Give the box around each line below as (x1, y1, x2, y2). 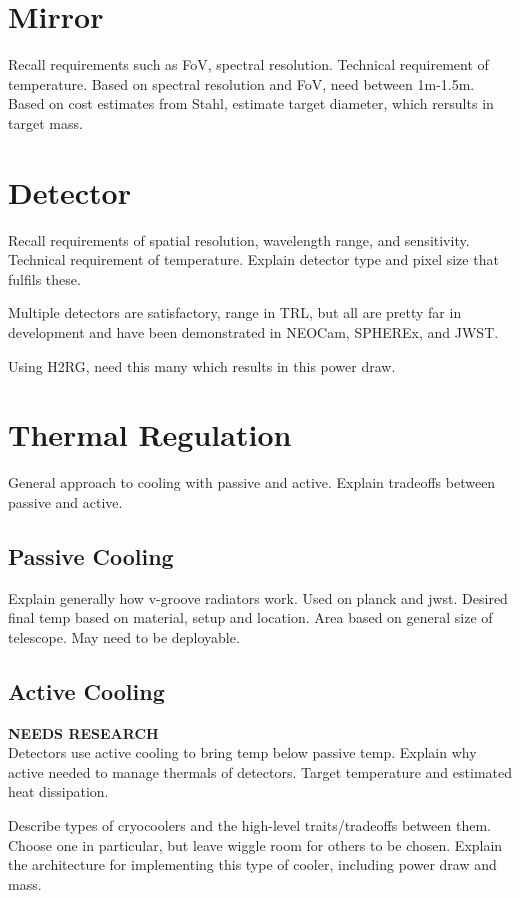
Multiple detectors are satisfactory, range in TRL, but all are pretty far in (8, 302, 462, 323)
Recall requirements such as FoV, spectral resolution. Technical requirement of (8, 54, 489, 75)
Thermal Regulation (8, 414, 292, 455)
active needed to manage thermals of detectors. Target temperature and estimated (8, 761, 512, 782)
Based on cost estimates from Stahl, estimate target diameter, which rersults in (8, 93, 494, 114)
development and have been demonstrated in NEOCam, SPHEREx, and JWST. (8, 322, 499, 342)
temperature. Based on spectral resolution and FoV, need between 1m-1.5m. (8, 73, 475, 94)
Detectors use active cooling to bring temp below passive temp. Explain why (8, 742, 477, 763)
